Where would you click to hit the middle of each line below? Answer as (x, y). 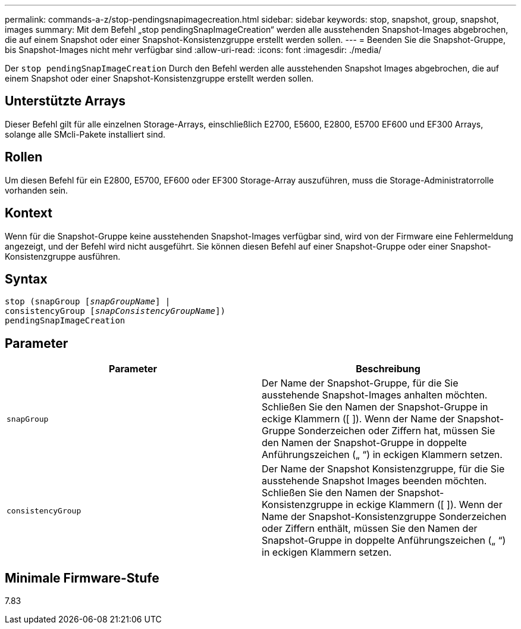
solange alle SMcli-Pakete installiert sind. (85, 134)
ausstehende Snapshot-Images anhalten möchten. (375, 395)
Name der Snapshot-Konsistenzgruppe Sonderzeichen (384, 517)
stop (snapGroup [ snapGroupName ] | (88, 302)
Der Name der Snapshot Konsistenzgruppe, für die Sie (383, 469)
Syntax (26, 279)
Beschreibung (388, 369)
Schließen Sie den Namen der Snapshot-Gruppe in (375, 407)
